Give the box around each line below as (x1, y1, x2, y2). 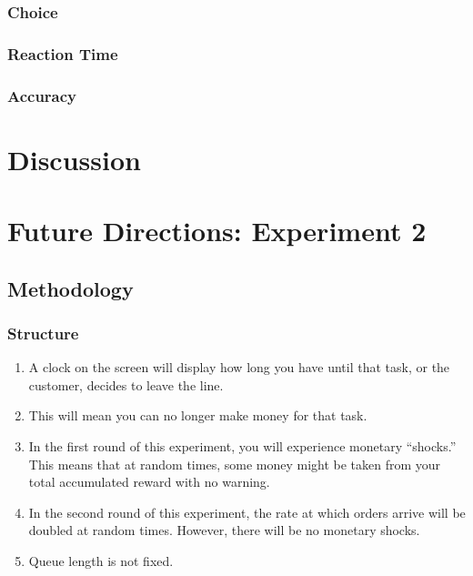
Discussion (7, 140, 141, 177)
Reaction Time (7, 42, 118, 65)
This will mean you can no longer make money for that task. (28, 406, 367, 425)
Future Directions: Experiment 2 (7, 212, 427, 249)
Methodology (7, 274, 134, 302)
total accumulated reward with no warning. (28, 472, 270, 491)
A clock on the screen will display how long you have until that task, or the (28, 358, 450, 377)
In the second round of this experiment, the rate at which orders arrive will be (28, 502, 466, 521)
